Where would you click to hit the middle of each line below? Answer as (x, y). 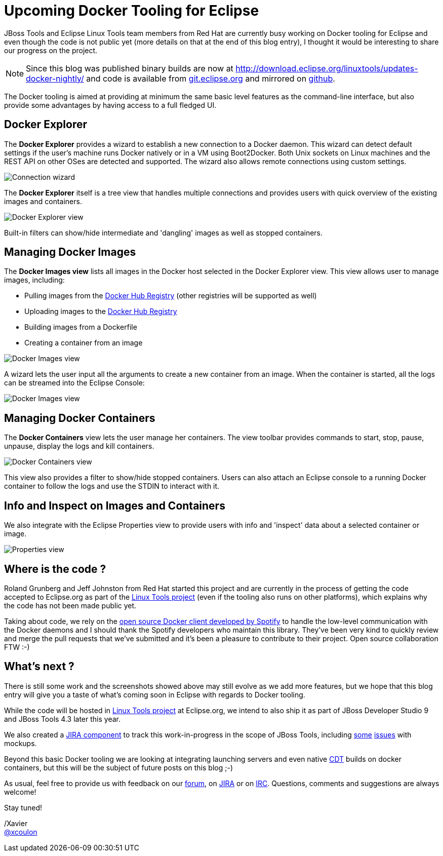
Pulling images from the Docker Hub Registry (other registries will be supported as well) (171, 296)
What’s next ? (39, 667)
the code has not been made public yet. (70, 605)
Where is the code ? (55, 569)
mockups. (21, 743)
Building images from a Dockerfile (81, 327)
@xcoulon (21, 832)
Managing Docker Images (70, 252)
